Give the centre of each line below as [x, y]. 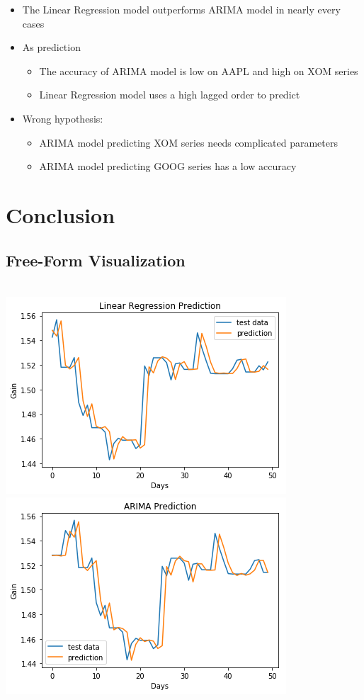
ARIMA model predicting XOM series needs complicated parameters [188, 142]
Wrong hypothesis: [63, 118]
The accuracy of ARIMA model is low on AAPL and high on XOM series [199, 70]
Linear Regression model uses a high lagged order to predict [170, 95]
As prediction [51, 47]
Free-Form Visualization [96, 260]
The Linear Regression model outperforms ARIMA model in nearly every [181, 9]
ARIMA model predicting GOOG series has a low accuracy [168, 166]
